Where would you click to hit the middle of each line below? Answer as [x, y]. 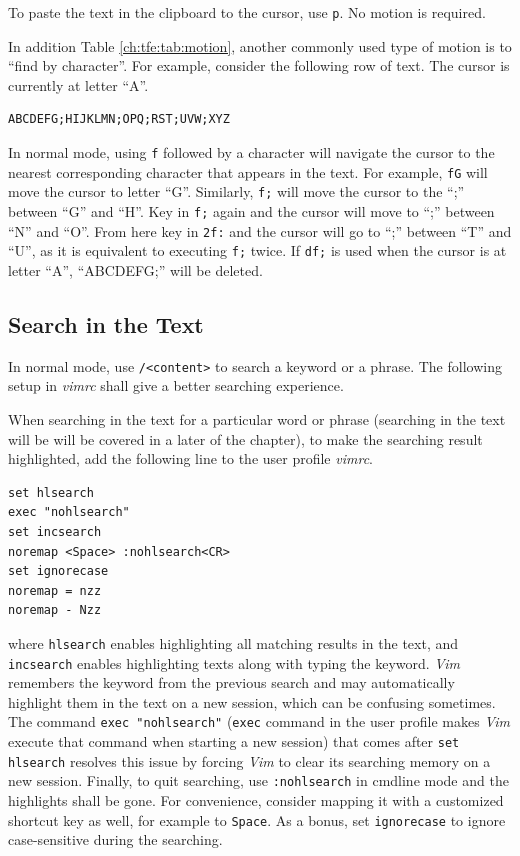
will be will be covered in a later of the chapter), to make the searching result [245, 438]
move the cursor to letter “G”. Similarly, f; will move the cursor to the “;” [236, 191]
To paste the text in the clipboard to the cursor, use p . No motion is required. [247, 12]
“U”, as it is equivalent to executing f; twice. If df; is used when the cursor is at [257, 250]
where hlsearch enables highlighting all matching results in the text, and [233, 642]
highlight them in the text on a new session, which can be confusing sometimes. [252, 701]
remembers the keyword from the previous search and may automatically [231, 682]
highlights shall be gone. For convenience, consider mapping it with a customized [256, 800]
